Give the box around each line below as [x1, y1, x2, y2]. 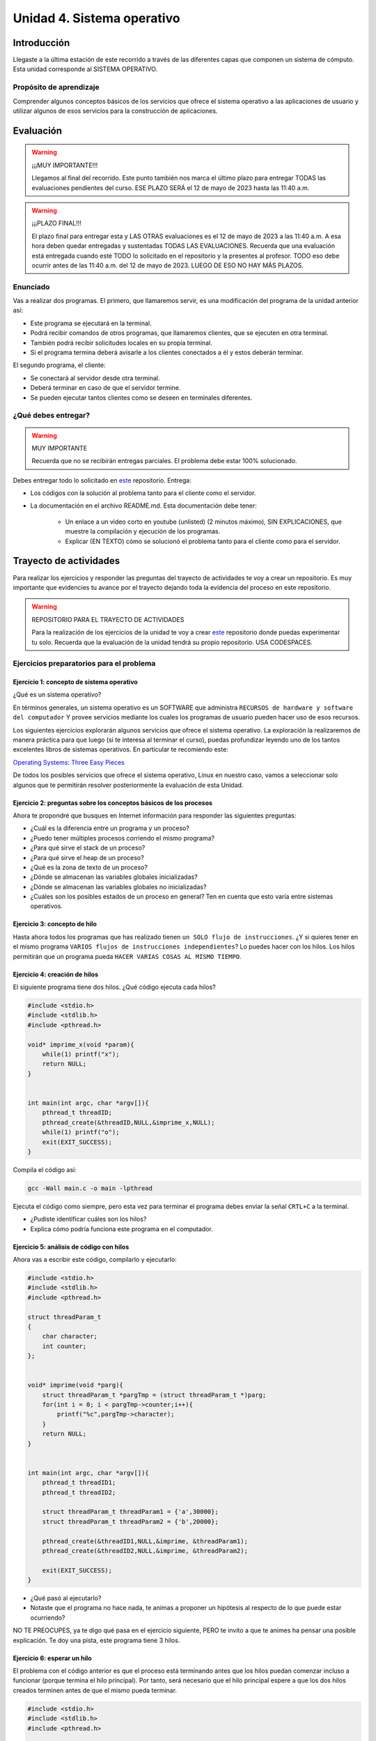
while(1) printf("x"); [42, 1050, 120, 1058]
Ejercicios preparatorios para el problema [13, 659, 156, 669]
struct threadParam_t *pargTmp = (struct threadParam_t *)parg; [42, 1391, 267, 1399]
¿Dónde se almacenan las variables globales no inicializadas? [30, 882, 207, 891]
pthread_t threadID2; [42, 1488, 116, 1497]
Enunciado [13, 282, 50, 292]
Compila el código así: [13, 1165, 77, 1173]
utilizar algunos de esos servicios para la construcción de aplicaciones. [13, 107, 218, 115]
